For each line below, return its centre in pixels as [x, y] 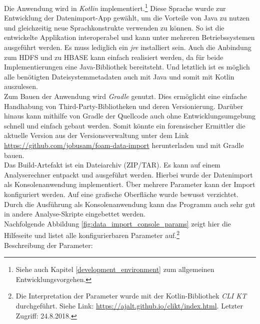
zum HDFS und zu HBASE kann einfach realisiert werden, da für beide [114, 57]
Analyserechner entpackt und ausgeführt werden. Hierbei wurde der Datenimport [128, 174]
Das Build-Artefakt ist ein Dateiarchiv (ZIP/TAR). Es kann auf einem [112, 165]
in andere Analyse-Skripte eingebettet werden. [75, 214]
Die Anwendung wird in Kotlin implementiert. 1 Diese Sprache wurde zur [115, 7]
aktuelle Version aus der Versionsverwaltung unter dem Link [96, 135]
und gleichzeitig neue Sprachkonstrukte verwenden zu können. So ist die [114, 27]
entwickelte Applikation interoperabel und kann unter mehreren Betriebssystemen [129, 37]
